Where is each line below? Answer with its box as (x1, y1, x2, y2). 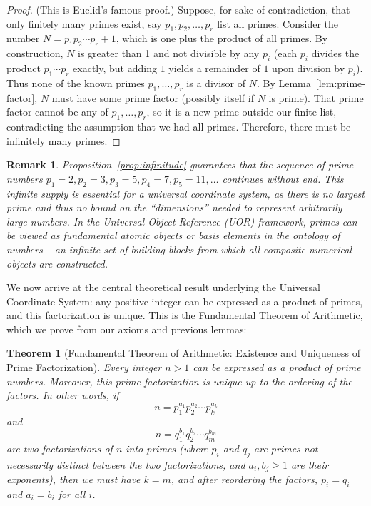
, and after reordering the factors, (171, 471, 318, 486)
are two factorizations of (6, 440, 113, 455)
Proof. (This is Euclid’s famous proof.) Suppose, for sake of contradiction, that (6, 2, 350, 16)
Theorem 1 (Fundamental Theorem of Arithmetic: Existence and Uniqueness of (6, 345, 360, 360)
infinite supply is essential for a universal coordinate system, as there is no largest (6, 186, 365, 201)
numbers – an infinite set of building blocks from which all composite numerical (6, 241, 352, 256)
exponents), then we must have (6, 471, 141, 486)
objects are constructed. (6, 255, 108, 270)
